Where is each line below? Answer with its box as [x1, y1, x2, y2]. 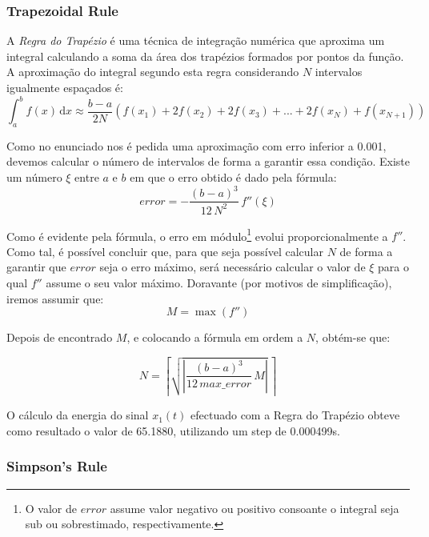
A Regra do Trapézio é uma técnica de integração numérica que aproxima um [6, 32, 385, 49]
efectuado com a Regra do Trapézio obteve [190, 407, 400, 423]
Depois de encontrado [6, 329, 113, 346]
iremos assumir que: [6, 290, 104, 307]
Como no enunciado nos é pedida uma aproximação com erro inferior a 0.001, [6, 137, 387, 154]
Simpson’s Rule [6, 456, 107, 476]
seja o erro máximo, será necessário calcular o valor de [99, 258, 366, 275]
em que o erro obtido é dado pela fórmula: [130, 169, 337, 186]
